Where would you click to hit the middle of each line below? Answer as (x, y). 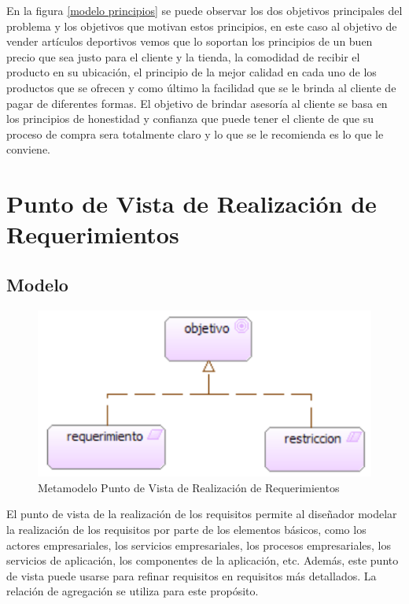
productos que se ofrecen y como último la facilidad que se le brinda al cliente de (201, 87)
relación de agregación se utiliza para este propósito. (133, 591)
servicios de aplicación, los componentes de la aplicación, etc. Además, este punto (203, 560)
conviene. (28, 149)
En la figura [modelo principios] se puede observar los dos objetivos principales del (204, 10)
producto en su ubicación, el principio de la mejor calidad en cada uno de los (192, 72)
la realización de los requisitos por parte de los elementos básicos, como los (186, 530)
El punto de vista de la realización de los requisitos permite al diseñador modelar (202, 514)
